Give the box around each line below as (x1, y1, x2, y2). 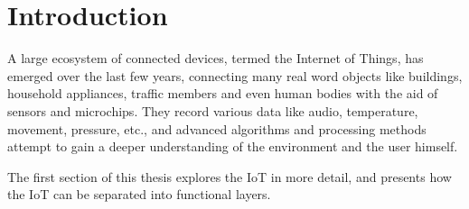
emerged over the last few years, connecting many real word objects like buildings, (7, 66, 463, 85)
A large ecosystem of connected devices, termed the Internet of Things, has (7, 49, 424, 68)
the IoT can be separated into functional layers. (7, 185, 271, 204)
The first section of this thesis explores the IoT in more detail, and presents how (7, 167, 452, 186)
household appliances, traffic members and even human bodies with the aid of (7, 84, 438, 103)
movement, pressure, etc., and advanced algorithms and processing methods (7, 119, 427, 138)
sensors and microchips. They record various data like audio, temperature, (7, 101, 418, 120)
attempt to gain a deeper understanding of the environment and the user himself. (7, 137, 458, 156)
